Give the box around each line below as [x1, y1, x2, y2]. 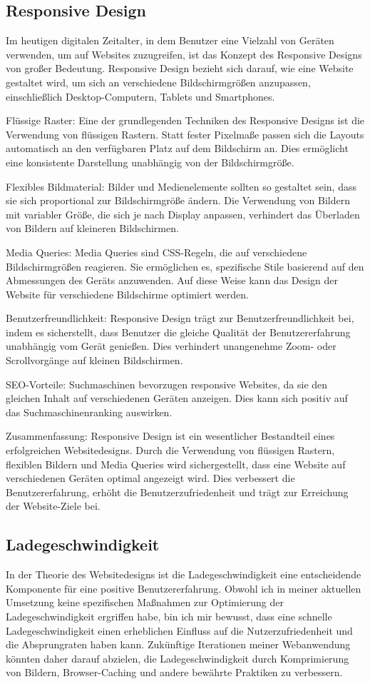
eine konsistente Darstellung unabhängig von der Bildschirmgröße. [6, 154, 294, 169]
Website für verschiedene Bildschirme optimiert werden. [6, 286, 249, 301]
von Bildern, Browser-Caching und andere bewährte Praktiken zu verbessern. [6, 665, 343, 680]
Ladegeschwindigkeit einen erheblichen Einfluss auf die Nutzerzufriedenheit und [6, 623, 353, 638]
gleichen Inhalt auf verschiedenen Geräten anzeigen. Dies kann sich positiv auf [6, 391, 348, 406]
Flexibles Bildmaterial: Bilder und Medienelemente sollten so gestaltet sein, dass [6, 178, 356, 193]
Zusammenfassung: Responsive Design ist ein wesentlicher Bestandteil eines [6, 428, 335, 443]
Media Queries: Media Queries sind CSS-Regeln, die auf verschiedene [6, 244, 307, 259]
